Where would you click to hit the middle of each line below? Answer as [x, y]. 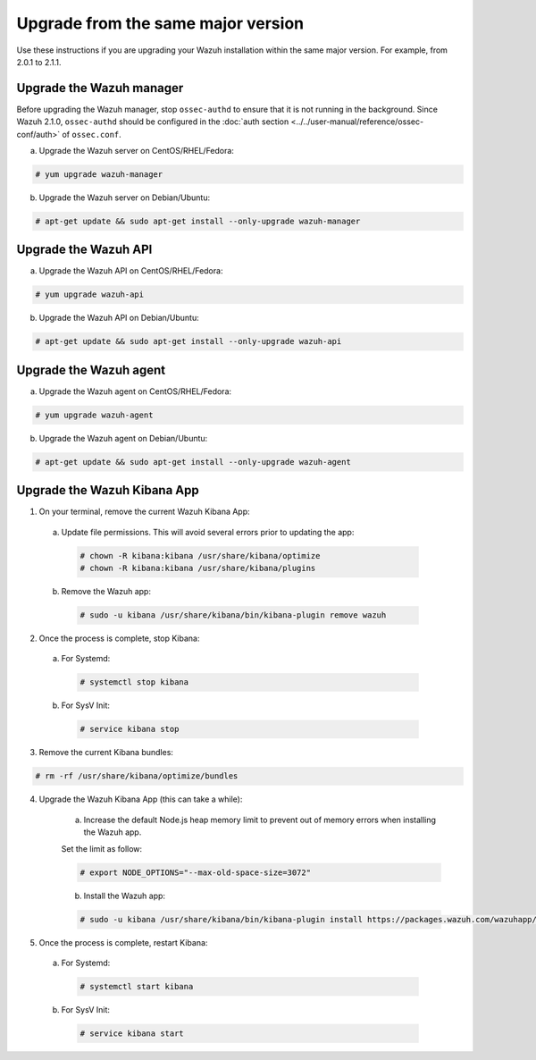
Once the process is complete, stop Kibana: [119, 638]
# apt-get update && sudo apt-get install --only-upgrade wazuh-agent [193, 462]
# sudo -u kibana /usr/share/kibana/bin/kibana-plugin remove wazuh [233, 615]
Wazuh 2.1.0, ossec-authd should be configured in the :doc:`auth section [153, 122]
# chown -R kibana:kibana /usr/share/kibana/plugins [198, 568]
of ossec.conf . [92, 134]
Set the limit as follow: [102, 848]
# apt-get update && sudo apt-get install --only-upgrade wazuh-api [188, 341]
